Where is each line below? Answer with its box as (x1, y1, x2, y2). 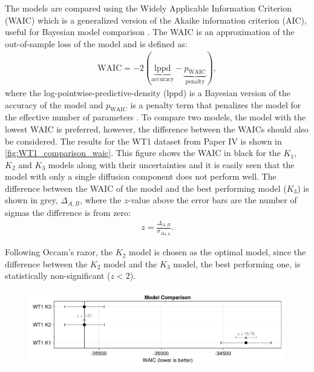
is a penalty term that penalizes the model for (130, 98, 301, 111)
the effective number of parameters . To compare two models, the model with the (5, 111, 306, 123)
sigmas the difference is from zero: (5, 206, 131, 218)
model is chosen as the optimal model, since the (128, 246, 306, 258)
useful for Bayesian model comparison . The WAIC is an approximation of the (5, 25, 295, 38)
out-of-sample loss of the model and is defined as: (5, 37, 188, 50)
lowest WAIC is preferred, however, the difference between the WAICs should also (5, 122, 309, 135)
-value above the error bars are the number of (128, 194, 297, 206)
